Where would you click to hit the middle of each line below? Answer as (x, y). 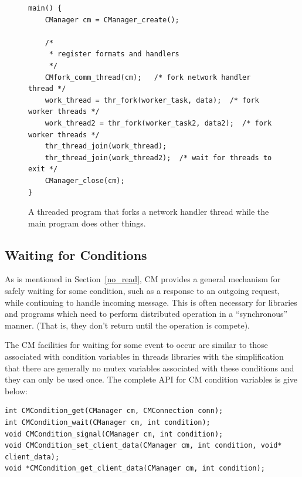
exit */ (43, 169)
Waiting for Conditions (76, 254)
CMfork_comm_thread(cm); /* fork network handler (148, 77)
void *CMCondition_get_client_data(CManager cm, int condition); (135, 468)
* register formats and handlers (114, 54)
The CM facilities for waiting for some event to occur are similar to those (136, 345)
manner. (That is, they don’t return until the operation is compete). (128, 325)
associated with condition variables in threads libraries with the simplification (144, 356)
